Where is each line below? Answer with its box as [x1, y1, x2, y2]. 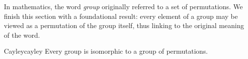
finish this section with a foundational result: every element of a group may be [4, 11, 238, 21]
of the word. [4, 29, 40, 40]
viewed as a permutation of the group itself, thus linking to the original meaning [4, 20, 244, 30]
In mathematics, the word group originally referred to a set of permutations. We [4, 1, 243, 11]
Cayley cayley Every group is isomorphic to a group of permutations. [4, 46, 208, 56]
